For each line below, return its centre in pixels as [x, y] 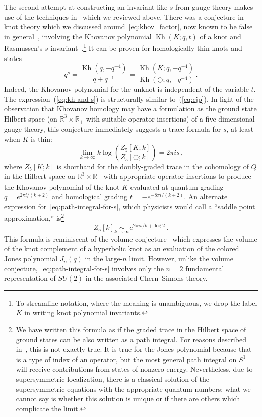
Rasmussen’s [23, 48]
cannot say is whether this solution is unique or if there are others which [128, 399]
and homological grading [90, 196]
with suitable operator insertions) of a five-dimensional [170, 118]
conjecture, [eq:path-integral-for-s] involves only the [84, 268]
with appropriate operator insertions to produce [177, 176]
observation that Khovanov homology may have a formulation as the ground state [130, 109]
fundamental [205, 268]
